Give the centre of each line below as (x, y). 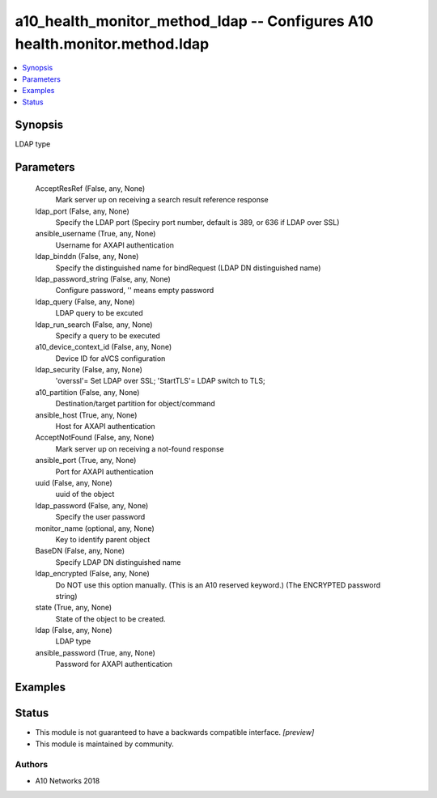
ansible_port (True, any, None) (86, 461)
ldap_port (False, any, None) (82, 211)
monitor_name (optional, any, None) (95, 528)
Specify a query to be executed (108, 335)
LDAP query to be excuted (99, 313)
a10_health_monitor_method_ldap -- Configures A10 (194, 21)
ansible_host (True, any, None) (86, 415)
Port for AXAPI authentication (104, 471)
